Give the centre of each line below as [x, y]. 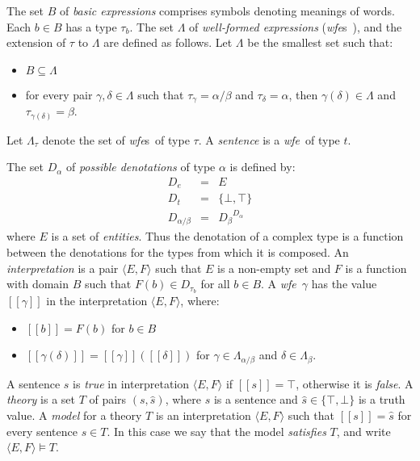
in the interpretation [97, 301]
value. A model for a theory [74, 415]
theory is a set [41, 399]
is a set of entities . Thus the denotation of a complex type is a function [227, 236]
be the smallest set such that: [320, 42]
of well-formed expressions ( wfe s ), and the [296, 26]
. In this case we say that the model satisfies [216, 431]
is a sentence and [256, 399]
